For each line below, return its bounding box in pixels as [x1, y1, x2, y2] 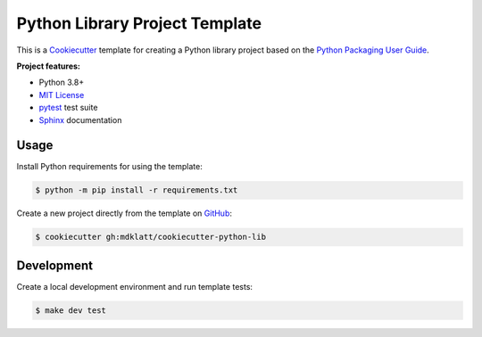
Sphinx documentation [38, 114, 122, 125]
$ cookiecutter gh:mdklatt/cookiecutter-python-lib [35, 232, 267, 242]
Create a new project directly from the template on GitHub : [16, 208, 232, 218]
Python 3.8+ [38, 77, 85, 88]
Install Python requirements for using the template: [16, 161, 203, 172]
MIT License [38, 89, 85, 100]
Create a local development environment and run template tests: [16, 281, 253, 292]
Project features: [16, 61, 80, 71]
